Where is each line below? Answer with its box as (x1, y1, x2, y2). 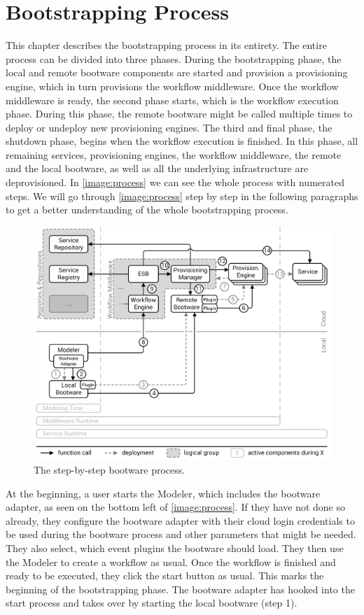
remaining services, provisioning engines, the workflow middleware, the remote (6, 147, 342, 162)
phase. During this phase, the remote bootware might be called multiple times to (6, 106, 353, 121)
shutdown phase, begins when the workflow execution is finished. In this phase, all (6, 134, 358, 148)
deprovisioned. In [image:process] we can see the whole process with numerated (6, 175, 344, 190)
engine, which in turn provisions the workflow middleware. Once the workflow (6, 78, 339, 93)
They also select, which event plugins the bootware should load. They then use (6, 541, 344, 556)
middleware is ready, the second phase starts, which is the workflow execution (6, 92, 339, 107)
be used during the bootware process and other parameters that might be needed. (6, 527, 356, 542)
